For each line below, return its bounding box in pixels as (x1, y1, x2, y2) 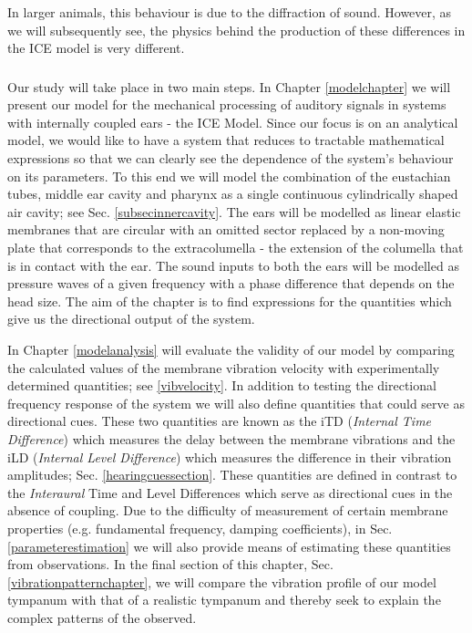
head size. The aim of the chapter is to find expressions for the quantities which (7, 291, 452, 310)
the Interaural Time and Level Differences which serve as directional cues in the (7, 483, 453, 502)
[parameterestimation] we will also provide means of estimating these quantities (7, 536, 451, 555)
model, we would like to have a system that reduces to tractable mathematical (7, 130, 445, 150)
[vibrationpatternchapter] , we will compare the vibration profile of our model (7, 572, 436, 591)
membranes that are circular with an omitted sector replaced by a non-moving (7, 220, 445, 239)
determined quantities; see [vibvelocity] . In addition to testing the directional (7, 376, 436, 395)
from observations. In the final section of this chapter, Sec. (7, 555, 333, 574)
